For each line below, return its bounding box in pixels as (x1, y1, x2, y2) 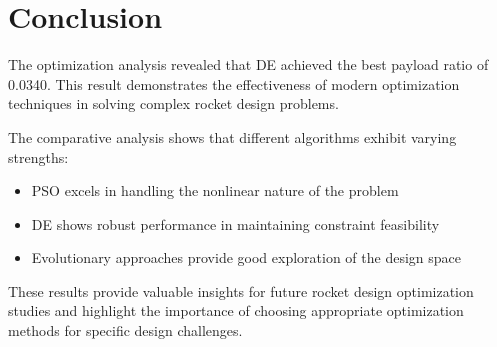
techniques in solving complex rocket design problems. (8, 93, 339, 114)
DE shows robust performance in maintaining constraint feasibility (31, 213, 440, 234)
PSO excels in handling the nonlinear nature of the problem (31, 180, 399, 201)
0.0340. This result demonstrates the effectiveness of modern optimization (8, 73, 460, 94)
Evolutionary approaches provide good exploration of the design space (31, 247, 461, 268)
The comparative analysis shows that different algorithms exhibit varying (8, 126, 457, 147)
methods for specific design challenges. (8, 320, 243, 341)
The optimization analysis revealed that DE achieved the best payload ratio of (8, 54, 489, 75)
